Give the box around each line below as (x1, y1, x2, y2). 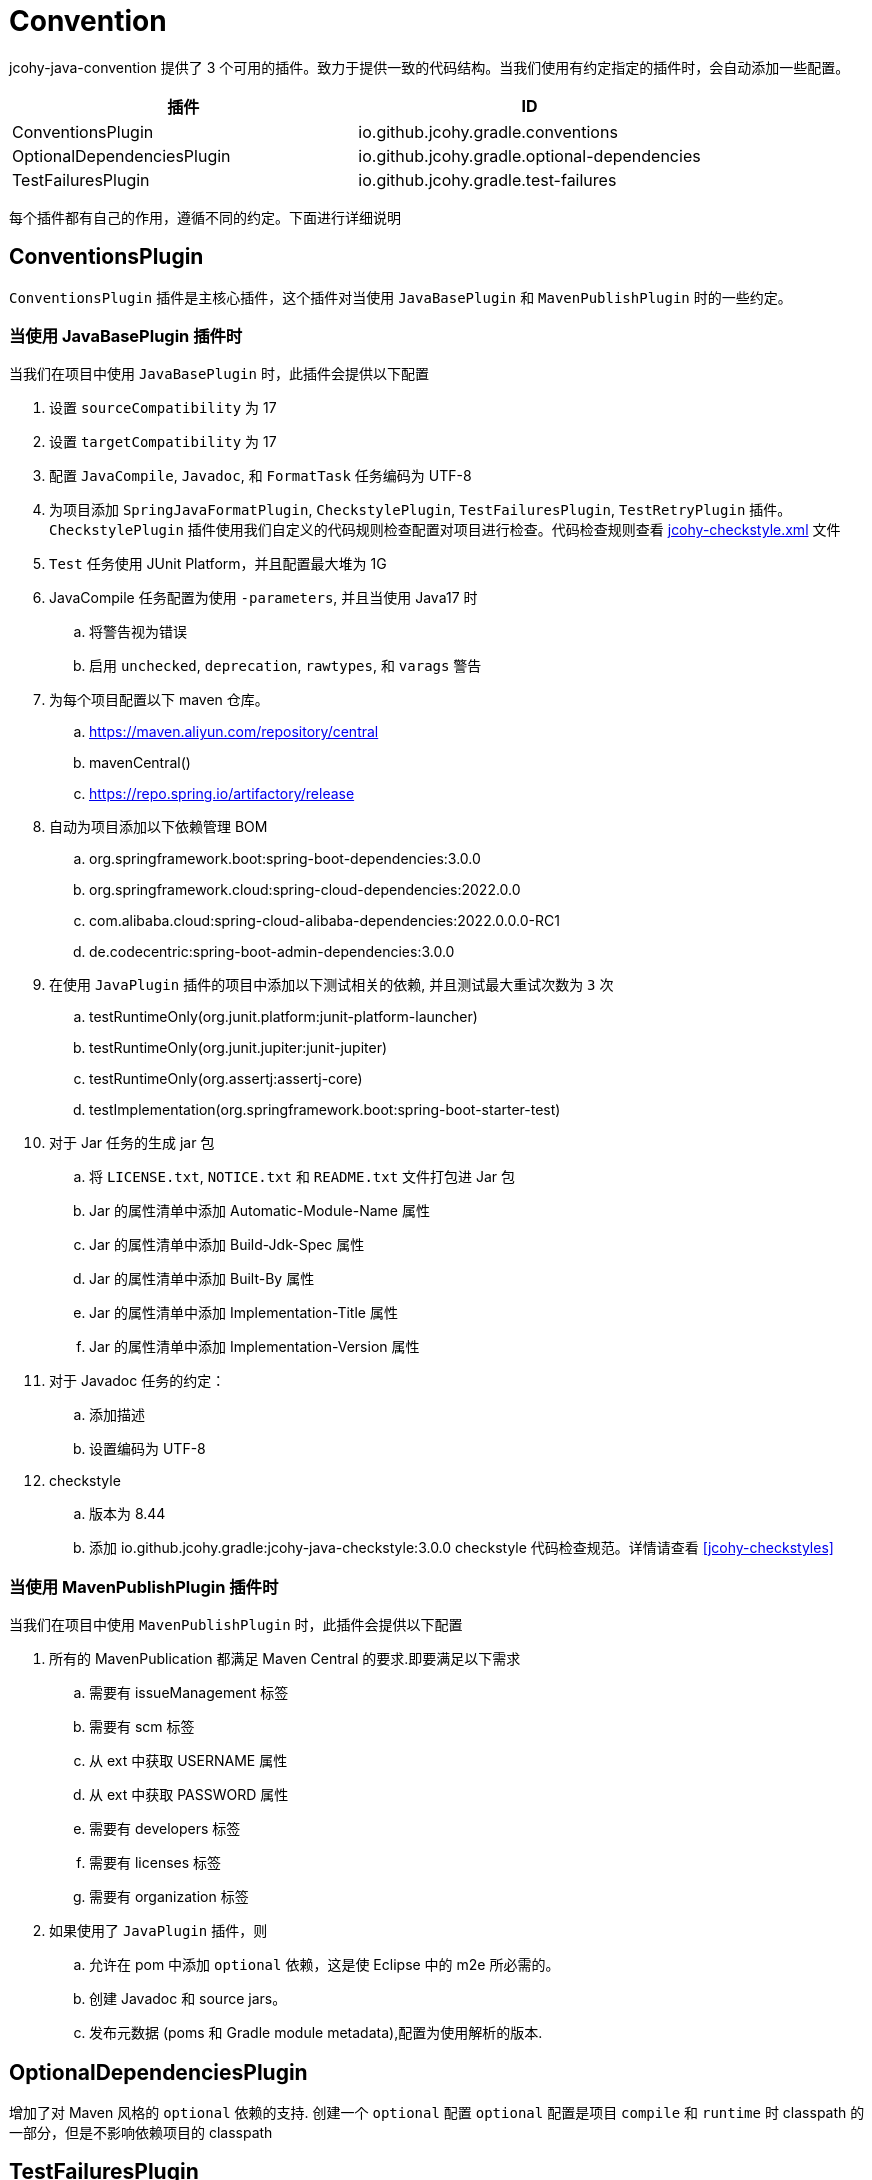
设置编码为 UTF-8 (89, 1440, 206, 1458)
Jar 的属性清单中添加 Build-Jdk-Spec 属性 (89, 1236, 365, 1254)
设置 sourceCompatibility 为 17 (49, 399, 277, 417)
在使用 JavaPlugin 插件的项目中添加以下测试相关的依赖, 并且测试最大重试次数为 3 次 (49, 976, 614, 994)
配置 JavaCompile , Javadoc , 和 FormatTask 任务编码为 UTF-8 (49, 467, 472, 485)
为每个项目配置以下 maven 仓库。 (49, 691, 269, 709)
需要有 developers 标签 (89, 1820, 241, 1838)
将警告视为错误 (89, 623, 187, 641)
